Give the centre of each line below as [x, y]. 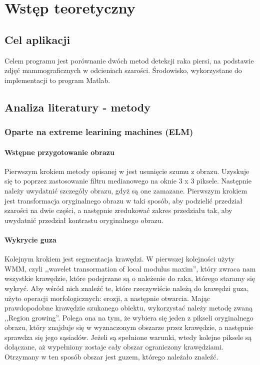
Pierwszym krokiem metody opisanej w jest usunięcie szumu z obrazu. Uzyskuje [127, 171]
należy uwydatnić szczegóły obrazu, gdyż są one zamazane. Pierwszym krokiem [126, 190]
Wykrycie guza [30, 239]
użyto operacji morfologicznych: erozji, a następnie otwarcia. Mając [107, 298]
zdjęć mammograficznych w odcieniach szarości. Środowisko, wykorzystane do [123, 70]
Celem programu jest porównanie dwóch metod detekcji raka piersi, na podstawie [129, 60]
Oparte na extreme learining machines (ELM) [99, 132]
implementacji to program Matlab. [57, 80]
